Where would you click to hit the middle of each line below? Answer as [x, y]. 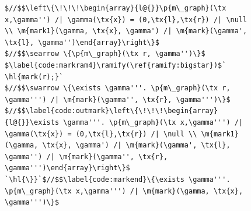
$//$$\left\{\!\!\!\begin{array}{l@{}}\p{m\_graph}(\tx [116, 8]
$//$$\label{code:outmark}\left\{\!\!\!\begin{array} [111, 111]
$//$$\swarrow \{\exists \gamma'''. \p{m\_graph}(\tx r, [118, 88]
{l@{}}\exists [32, 122]
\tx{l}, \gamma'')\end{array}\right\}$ [82, 42]
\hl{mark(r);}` [34, 77]
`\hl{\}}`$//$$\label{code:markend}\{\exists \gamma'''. [118, 179]
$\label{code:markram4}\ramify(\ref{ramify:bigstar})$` [116, 65]
